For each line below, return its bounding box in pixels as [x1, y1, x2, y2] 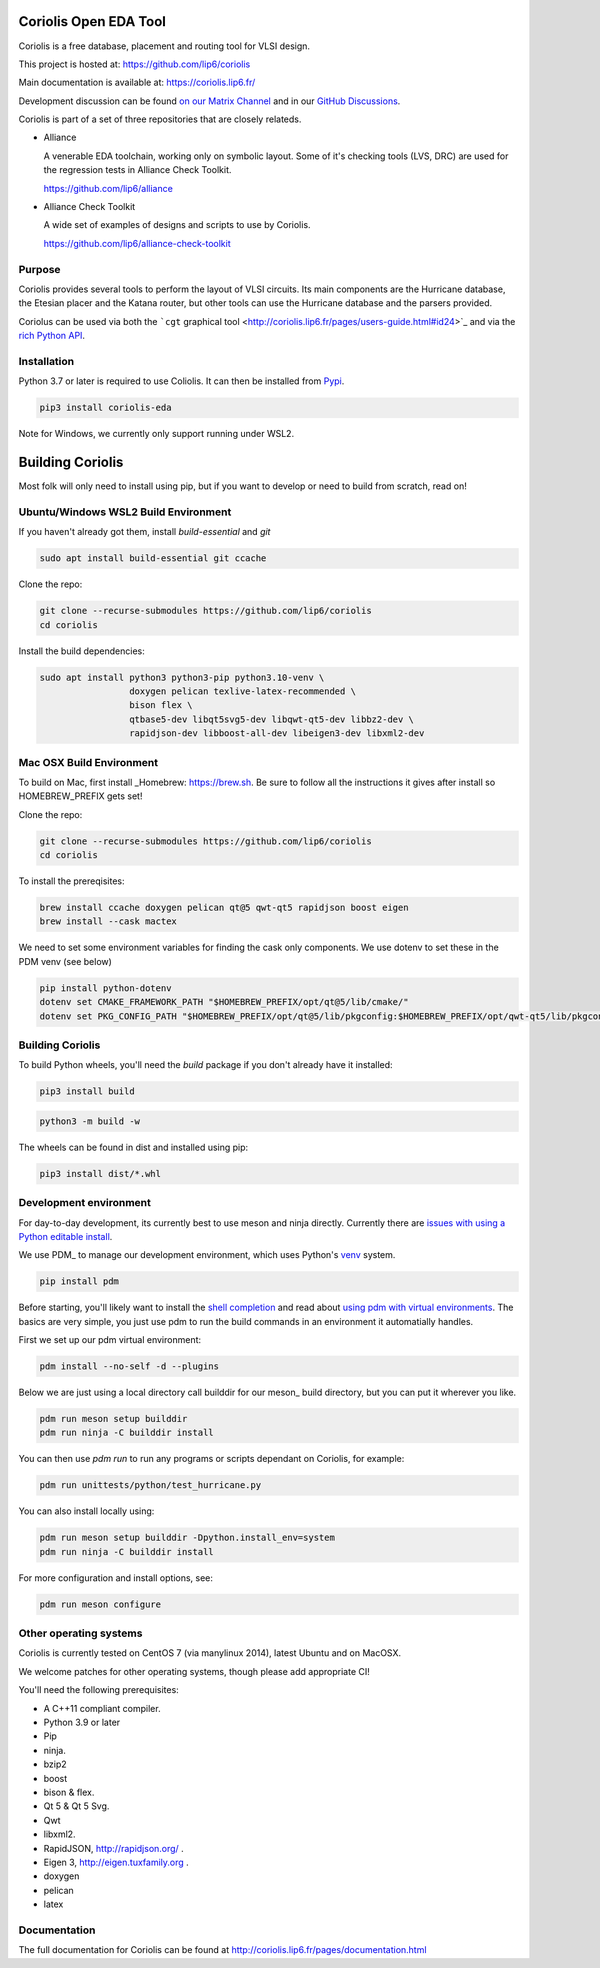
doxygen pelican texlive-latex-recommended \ [128, 685, 357, 697]
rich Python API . [18, 330, 85, 342]
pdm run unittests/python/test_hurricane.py [39, 1480, 262, 1491]
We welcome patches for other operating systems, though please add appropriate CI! [18, 1665, 370, 1677]
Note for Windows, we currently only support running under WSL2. [18, 428, 295, 440]
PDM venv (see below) [18, 955, 112, 967]
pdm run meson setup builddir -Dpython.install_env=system [39, 1532, 335, 1544]
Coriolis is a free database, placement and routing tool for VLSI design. [18, 40, 310, 52]
